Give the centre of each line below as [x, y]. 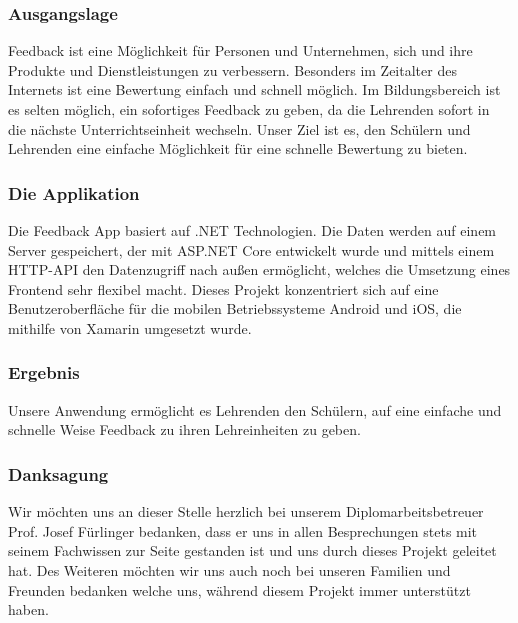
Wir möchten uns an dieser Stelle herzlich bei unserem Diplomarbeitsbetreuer [246, 511]
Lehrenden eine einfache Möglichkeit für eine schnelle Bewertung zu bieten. [238, 148]
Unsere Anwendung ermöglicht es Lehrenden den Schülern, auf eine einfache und [255, 409]
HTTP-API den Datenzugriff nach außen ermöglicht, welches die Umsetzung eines [259, 269]
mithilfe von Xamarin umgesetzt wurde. [130, 327]
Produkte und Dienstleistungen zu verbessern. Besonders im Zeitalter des [232, 69]
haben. [28, 609]
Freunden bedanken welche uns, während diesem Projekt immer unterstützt [239, 589]
